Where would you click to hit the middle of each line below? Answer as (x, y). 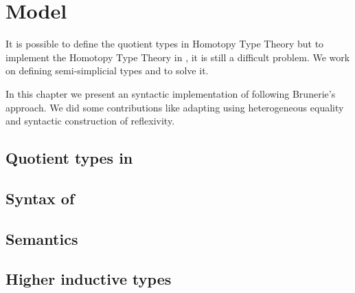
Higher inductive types (89, 279)
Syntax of (40, 198)
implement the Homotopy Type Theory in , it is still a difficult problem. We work (178, 57)
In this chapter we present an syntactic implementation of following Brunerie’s (171, 93)
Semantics (42, 238)
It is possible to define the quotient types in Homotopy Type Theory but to (165, 44)
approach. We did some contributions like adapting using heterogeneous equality (175, 107)
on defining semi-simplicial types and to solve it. (107, 70)
